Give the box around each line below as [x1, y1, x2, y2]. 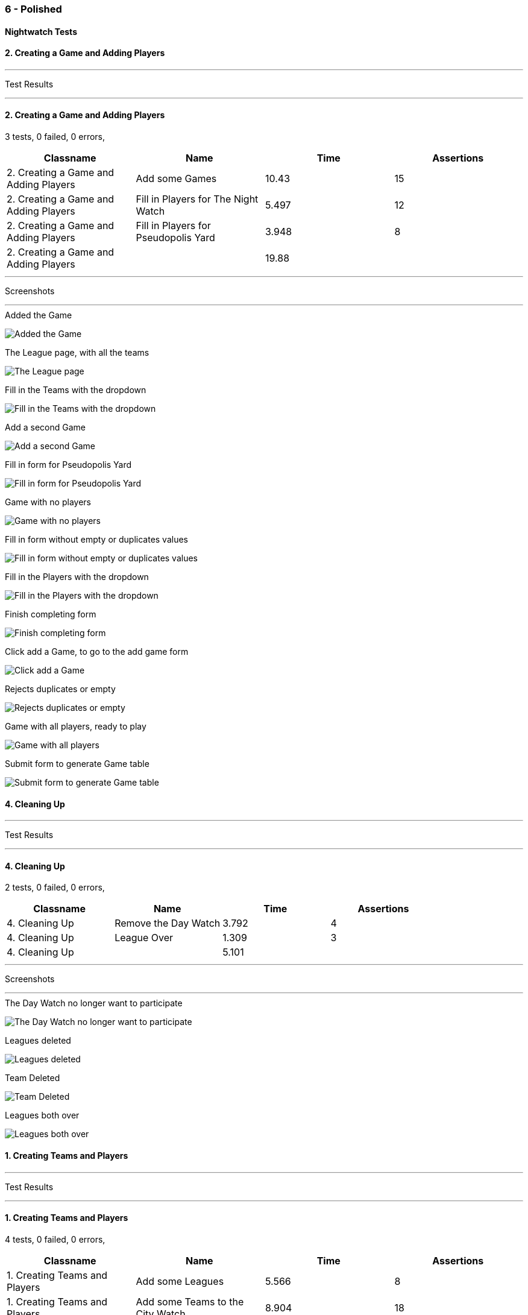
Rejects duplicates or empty [5, 684, 116, 695]
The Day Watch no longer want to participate [5, 998, 183, 1009]
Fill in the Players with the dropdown [5, 572, 149, 582]
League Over [115, 932, 174, 944]
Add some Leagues [136, 1275, 224, 1287]
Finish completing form [5, 609, 96, 620]
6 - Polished [5, 3, 62, 15]
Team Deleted [5, 1073, 60, 1083]
